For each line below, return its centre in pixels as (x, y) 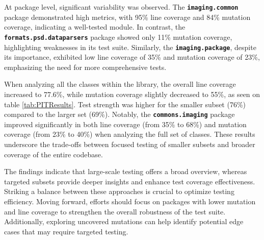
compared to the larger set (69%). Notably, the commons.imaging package (120, 114)
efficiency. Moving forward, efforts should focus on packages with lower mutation (130, 201)
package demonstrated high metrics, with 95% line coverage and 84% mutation (127, 17)
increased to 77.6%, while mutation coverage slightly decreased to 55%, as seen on (132, 94)
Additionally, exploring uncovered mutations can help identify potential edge (124, 221)
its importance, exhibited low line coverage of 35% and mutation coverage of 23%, (132, 57)
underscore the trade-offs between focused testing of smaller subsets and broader (130, 144)
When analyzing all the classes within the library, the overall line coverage (120, 84)
